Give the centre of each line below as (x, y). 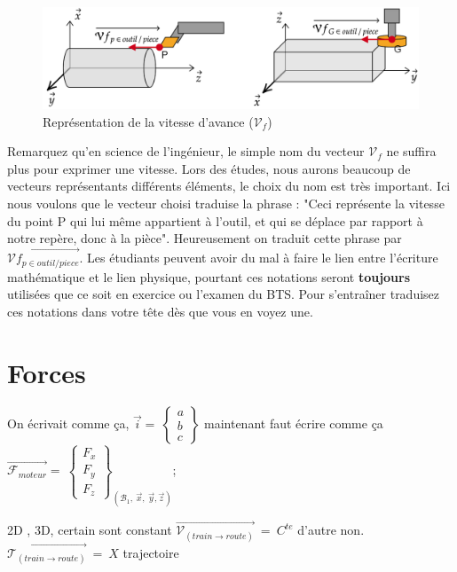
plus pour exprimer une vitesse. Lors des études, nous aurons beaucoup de (209, 168)
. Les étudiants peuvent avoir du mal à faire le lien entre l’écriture (259, 258)
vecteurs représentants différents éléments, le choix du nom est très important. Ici (229, 186)
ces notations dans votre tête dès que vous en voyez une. (160, 311)
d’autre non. (331, 530)
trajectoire (151, 552)
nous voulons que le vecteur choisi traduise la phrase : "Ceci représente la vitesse (226, 204)
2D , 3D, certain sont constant (90, 530)
